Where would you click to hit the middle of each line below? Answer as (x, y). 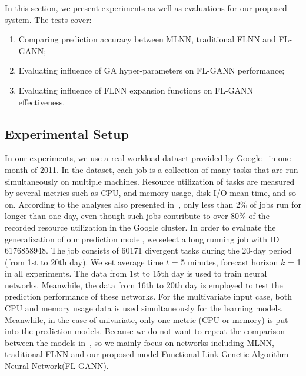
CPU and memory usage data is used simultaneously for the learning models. (144, 308)
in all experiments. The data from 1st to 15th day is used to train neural (136, 273)
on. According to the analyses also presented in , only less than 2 (122, 204)
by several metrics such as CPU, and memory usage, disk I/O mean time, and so (151, 193)
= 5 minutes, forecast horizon (225, 262)
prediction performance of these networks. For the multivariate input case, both (148, 296)
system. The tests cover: (48, 19)
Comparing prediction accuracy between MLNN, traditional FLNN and (147, 39)
